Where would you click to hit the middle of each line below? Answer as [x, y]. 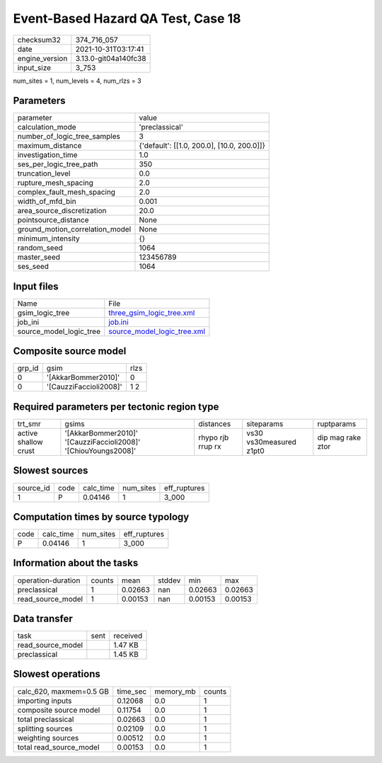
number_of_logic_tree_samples [69, 137]
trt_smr [29, 424]
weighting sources [48, 738]
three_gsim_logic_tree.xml [152, 313]
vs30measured [272, 442]
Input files [36, 286]
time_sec [132, 692]
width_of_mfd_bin [47, 202]
